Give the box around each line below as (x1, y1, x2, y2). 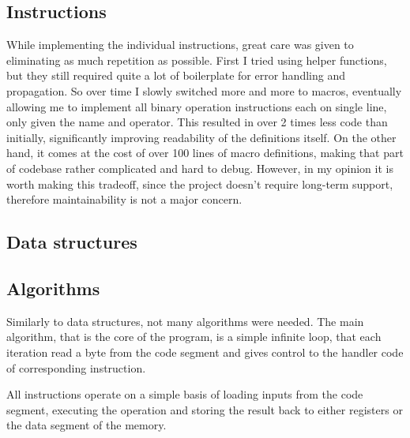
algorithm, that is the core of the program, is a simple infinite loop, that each (6, 328, 382, 345)
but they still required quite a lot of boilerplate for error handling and (6, 67, 345, 84)
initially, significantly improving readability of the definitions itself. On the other (6, 129, 397, 145)
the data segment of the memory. (6, 417, 167, 433)
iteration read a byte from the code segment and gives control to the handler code (6, 343, 404, 360)
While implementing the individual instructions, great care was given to (6, 36, 354, 53)
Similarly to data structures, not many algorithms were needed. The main (6, 313, 364, 329)
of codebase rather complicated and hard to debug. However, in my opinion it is (6, 159, 393, 176)
